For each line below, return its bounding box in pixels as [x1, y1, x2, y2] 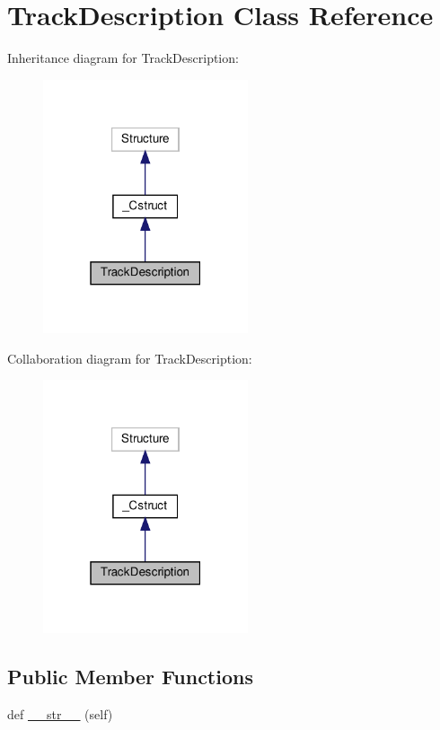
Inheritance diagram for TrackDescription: [7, 48, 239, 67]
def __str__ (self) [7, 705, 113, 724]
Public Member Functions [7, 663, 253, 690]
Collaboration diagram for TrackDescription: [7, 348, 252, 367]
